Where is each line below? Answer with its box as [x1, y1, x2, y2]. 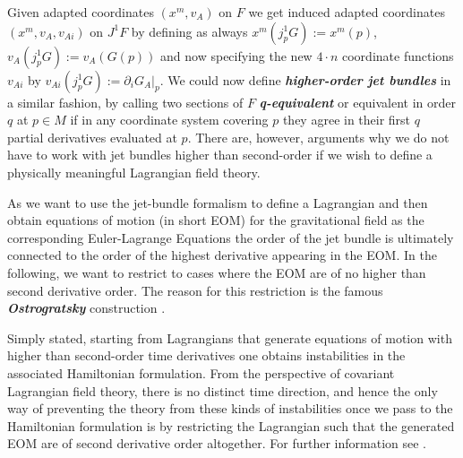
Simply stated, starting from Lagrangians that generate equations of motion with [7, 328, 452, 347]
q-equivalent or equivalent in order [259, 92, 457, 111]
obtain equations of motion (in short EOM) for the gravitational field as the [7, 211, 424, 229]
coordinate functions [342, 46, 454, 65]
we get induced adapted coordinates [248, 3, 445, 21]
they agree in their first [282, 110, 411, 129]
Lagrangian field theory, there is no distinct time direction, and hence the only [7, 381, 438, 400]
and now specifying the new [160, 46, 313, 65]
